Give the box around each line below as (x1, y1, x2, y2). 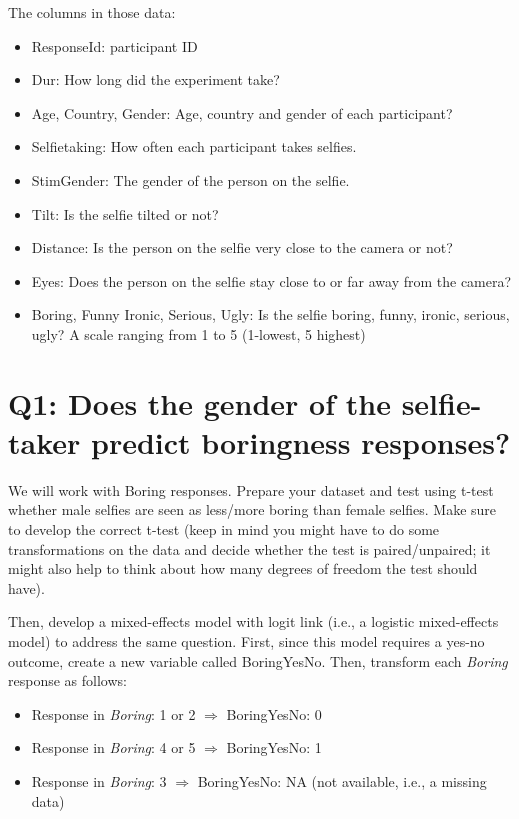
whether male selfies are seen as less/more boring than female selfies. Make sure (8, 499, 497, 520)
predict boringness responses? (91, 421, 511, 462)
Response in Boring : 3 (31, 770, 167, 791)
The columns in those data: (8, 2, 176, 22)
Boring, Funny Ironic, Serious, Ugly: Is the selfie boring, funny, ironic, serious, (31, 304, 510, 325)
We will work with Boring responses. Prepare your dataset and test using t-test (8, 479, 494, 500)
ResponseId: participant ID (31, 35, 198, 56)
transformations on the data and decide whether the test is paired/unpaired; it (8, 538, 491, 559)
